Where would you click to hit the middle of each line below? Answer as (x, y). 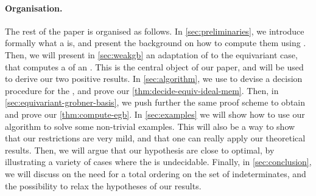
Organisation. (34, 8)
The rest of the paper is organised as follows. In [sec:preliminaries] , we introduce (155, 31)
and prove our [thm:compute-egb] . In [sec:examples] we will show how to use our (155, 114)
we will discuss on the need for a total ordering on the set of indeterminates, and (156, 173)
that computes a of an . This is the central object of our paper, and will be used (154, 66)
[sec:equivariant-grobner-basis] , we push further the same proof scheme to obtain (155, 102)
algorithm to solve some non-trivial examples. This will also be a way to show (150, 126)
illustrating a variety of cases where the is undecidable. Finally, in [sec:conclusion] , (158, 162)
